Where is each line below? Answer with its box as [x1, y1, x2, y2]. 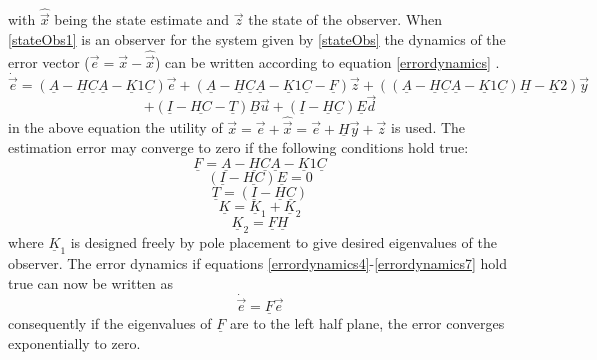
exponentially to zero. [8, 332, 141, 353]
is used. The [391, 117, 466, 138]
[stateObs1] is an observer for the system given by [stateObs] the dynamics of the [8, 29, 506, 50]
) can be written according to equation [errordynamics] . [154, 52, 500, 73]
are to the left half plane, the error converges [229, 313, 505, 334]
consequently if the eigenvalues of [8, 313, 212, 334]
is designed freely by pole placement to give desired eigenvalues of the [70, 232, 497, 253]
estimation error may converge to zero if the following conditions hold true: [8, 137, 469, 158]
